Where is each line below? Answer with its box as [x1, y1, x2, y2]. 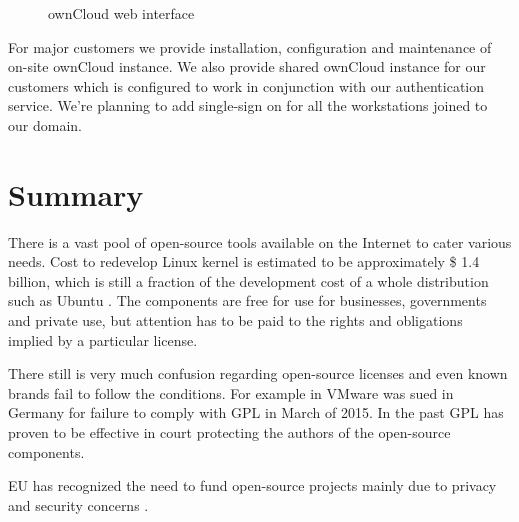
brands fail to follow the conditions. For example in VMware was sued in [8, 382, 454, 403]
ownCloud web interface [48, 3, 195, 23]
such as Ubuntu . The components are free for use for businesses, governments [8, 290, 487, 311]
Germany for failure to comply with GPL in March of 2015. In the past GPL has [8, 402, 504, 423]
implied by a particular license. [8, 329, 198, 350]
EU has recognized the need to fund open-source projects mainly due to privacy [8, 475, 497, 496]
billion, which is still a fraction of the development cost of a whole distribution [8, 270, 489, 291]
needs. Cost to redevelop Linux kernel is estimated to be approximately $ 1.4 [8, 251, 480, 272]
